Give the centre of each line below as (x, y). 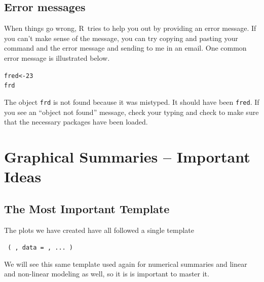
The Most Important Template (87, 208)
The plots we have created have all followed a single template (99, 230)
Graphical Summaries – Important (127, 156)
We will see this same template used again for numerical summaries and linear (126, 264)
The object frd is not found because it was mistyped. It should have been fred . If (132, 102)
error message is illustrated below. (57, 57)
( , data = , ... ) (41, 248)
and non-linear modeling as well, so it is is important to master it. (107, 274)
